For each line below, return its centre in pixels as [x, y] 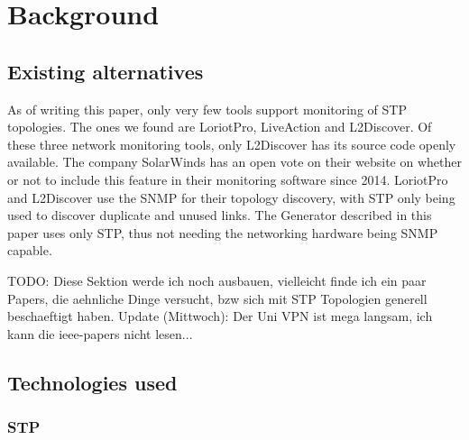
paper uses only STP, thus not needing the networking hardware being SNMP [223, 232]
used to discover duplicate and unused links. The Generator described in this [220, 215]
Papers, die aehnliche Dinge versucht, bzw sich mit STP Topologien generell [217, 298]
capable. [30, 250]
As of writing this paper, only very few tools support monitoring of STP [207, 109]
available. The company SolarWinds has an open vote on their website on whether [234, 162]
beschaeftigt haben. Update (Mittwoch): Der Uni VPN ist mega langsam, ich [220, 316]
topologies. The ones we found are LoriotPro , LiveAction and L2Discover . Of [220, 127]
